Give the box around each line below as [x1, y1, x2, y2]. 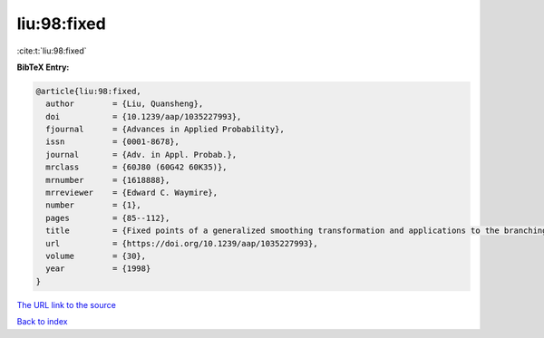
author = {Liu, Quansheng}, [45, 99, 204, 109]
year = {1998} [45, 264, 151, 274]
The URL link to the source [16, 299, 117, 310]
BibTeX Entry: [16, 62, 70, 72]
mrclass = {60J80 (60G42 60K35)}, [45, 162, 228, 172]
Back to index [16, 316, 68, 327]
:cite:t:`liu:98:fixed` [16, 45, 87, 56]
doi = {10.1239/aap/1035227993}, [45, 111, 242, 121]
